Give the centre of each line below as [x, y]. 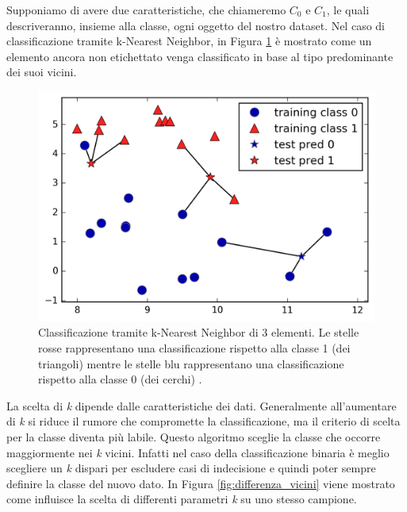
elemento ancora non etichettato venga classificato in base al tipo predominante [200, 56]
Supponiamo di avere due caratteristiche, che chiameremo [146, 10]
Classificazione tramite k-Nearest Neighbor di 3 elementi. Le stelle [199, 332]
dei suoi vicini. [42, 72]
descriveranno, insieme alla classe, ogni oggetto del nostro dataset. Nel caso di [196, 25]
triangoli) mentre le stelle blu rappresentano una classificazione [191, 363]
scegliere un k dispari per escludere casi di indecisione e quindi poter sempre [191, 468]
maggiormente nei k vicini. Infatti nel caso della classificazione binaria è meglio [198, 452]
